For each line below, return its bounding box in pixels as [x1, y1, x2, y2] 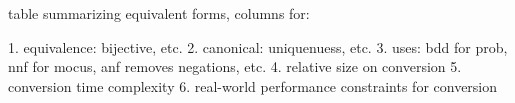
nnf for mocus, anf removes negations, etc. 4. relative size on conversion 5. [8, 56, 462, 77]
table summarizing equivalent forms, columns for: [8, 3, 310, 24]
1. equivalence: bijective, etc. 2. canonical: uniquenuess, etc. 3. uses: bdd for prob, [8, 36, 508, 57]
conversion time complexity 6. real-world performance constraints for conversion [8, 75, 498, 96]
